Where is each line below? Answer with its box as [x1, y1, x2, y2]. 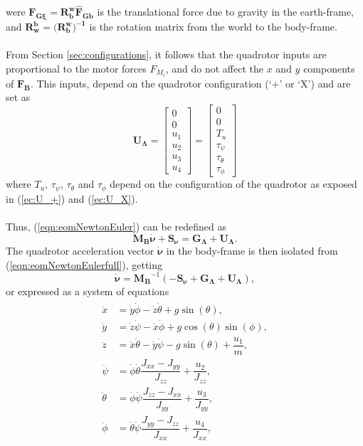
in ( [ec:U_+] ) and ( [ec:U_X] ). [6, 191, 138, 206]
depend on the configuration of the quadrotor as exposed [110, 176, 357, 191]
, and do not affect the [165, 60, 264, 75]
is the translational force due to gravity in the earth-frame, [97, 4, 354, 19]
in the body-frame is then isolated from [166, 243, 338, 257]
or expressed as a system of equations [6, 283, 169, 298]
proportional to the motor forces [6, 60, 147, 75]
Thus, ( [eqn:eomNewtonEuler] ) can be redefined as [6, 218, 227, 233]
